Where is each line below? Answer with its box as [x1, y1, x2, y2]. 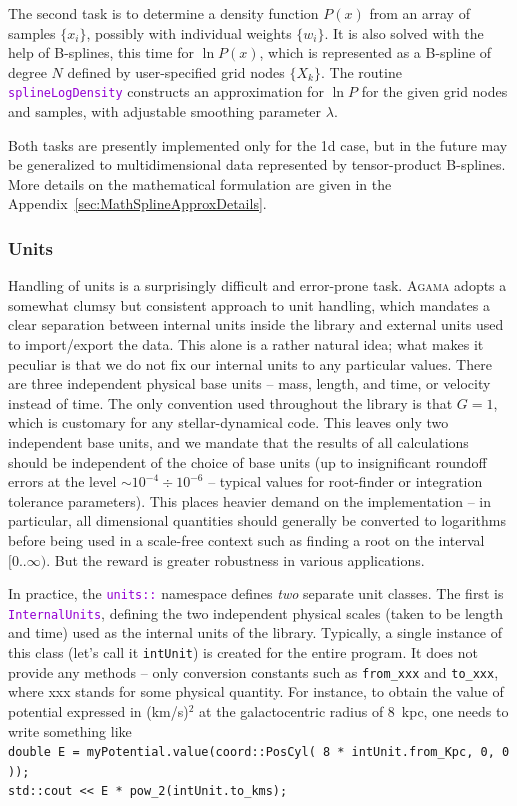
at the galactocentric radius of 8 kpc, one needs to [199, 700, 509, 721]
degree [8, 61, 47, 82]
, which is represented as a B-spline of [259, 42, 492, 63]
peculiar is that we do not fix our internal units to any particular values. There [8, 353, 492, 374]
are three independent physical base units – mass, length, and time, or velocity [8, 373, 491, 394]
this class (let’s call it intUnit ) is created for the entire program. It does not [8, 642, 478, 663]
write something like [8, 720, 132, 741]
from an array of [369, 3, 470, 23]
